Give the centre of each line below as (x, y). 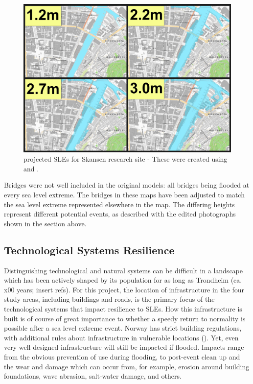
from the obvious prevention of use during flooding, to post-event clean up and (122, 356)
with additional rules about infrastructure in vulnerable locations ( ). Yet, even (121, 337)
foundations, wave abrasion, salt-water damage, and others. (93, 376)
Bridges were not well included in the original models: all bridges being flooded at (127, 185)
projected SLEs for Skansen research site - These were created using (126, 159)
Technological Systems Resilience (89, 250)
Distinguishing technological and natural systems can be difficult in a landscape (123, 270)
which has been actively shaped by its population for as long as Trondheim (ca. (123, 280)
